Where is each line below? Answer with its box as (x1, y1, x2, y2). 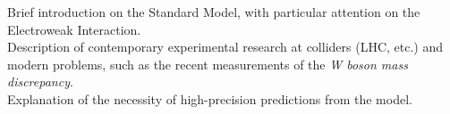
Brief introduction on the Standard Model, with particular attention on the (7, 3, 420, 20)
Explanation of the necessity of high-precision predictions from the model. (7, 89, 412, 108)
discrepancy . (7, 72, 73, 91)
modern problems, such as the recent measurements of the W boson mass (7, 54, 408, 73)
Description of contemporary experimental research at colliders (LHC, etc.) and (7, 37, 443, 56)
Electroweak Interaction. (7, 20, 141, 38)
